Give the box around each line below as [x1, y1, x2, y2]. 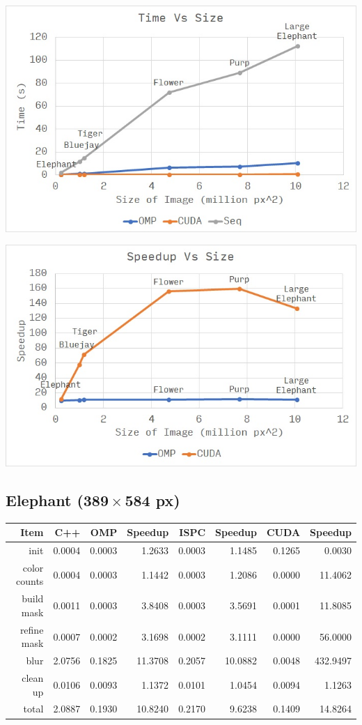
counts [16, 574, 44, 588]
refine [19, 622, 44, 636]
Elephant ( [6, 489, 84, 510]
